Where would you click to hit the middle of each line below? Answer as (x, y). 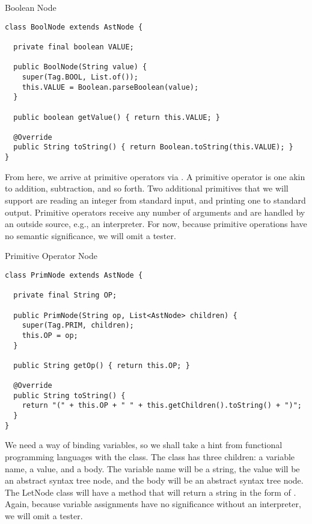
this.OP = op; (50, 335)
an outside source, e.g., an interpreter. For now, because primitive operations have (156, 224)
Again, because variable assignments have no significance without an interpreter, (153, 504)
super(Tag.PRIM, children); (78, 326)
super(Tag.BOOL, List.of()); (80, 77)
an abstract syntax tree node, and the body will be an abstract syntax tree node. (154, 480)
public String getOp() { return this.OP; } (102, 365)
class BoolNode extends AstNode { (74, 27)
